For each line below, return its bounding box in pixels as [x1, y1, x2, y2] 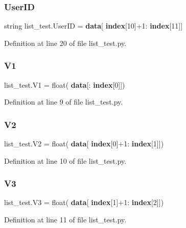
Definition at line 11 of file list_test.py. [4, 214, 127, 225]
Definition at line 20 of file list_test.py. [4, 37, 127, 48]
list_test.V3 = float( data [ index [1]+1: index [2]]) [4, 197, 164, 208]
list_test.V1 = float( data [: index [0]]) [4, 79, 125, 90]
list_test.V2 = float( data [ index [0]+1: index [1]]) [4, 138, 164, 149]
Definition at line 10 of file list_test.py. [4, 155, 127, 166]
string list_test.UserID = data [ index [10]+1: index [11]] [4, 20, 183, 31]
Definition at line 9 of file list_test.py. [4, 96, 123, 107]
